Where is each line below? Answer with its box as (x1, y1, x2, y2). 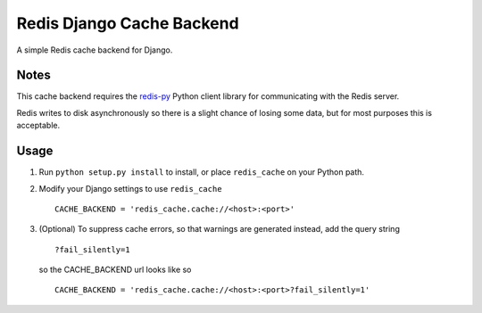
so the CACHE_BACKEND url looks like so (38, 264, 192, 276)
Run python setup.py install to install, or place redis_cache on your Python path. (38, 167, 365, 177)
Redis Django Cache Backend (16, 13, 240, 33)
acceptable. (16, 120, 61, 131)
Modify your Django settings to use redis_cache (38, 183, 222, 194)
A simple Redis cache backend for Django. (16, 45, 173, 55)
